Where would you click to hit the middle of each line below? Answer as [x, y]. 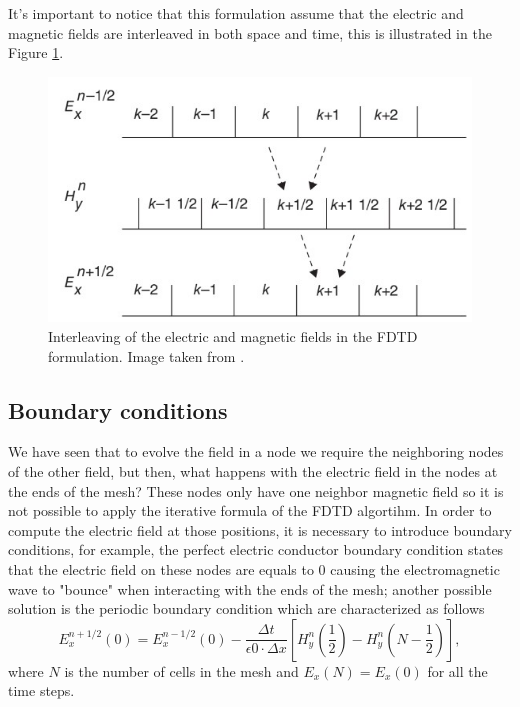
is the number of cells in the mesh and [181, 670]
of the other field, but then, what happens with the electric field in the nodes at [253, 471]
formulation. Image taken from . [146, 355]
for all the [457, 670]
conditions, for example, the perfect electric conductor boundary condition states [256, 549]
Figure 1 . [36, 52]
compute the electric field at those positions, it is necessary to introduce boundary [260, 529]
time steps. [41, 690]
